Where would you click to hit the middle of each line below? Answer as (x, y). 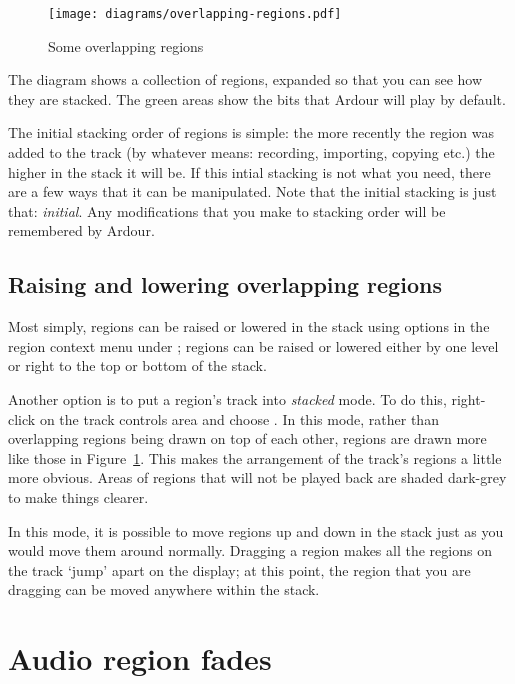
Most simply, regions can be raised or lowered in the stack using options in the (249, 326)
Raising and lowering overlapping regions (225, 284)
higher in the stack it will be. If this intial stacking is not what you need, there (249, 171)
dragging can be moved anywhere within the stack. (164, 589)
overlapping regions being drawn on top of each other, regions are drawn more (247, 438)
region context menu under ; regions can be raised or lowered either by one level (253, 345)
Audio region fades (140, 658)
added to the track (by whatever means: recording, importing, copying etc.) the (251, 152)
